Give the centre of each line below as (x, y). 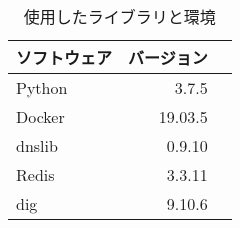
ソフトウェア (64, 57)
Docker (40, 116)
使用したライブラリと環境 (119, 16)
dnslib (37, 145)
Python (42, 87)
